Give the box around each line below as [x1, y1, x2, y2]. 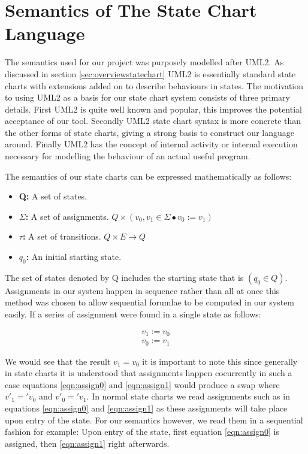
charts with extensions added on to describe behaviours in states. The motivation [5, 79, 304, 92]
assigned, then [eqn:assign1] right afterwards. [5, 437, 170, 449]
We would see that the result [5, 355, 111, 367]
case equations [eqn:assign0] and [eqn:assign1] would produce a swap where [5, 378, 280, 391]
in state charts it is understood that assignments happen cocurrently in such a [5, 367, 292, 379]
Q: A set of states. [19, 190, 87, 202]
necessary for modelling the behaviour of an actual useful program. [5, 150, 250, 162]
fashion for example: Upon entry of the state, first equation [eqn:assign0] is [5, 425, 279, 438]
